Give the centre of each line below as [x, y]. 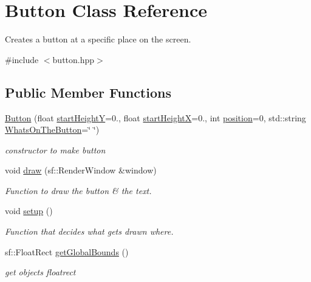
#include [22, 59]
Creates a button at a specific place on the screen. [98, 39]
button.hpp [73, 59]
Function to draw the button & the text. [78, 190]
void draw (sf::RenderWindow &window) [81, 170]
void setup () [29, 211]
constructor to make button [55, 149]
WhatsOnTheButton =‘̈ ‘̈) [52, 129]
